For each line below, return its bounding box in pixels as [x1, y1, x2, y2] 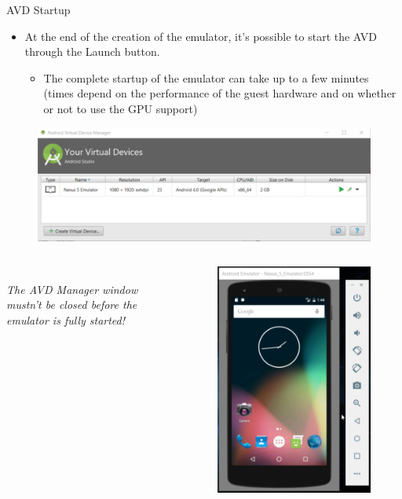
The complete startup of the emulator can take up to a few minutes [43, 69, 369, 86]
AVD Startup [6, 2, 71, 17]
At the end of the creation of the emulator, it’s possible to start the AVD [24, 28, 378, 44]
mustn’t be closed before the [6, 296, 137, 313]
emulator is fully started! [6, 312, 126, 328]
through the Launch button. [24, 43, 160, 60]
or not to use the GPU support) [43, 100, 198, 116]
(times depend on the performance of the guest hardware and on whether [43, 85, 397, 101]
